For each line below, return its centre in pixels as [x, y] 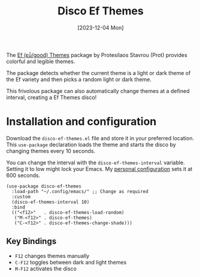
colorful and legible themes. [41, 61]
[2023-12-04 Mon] [101, 28]
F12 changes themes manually [52, 255]
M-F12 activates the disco [46, 269]
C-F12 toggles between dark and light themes [71, 262]
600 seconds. [23, 175]
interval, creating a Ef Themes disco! [51, 97]
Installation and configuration [81, 122]
